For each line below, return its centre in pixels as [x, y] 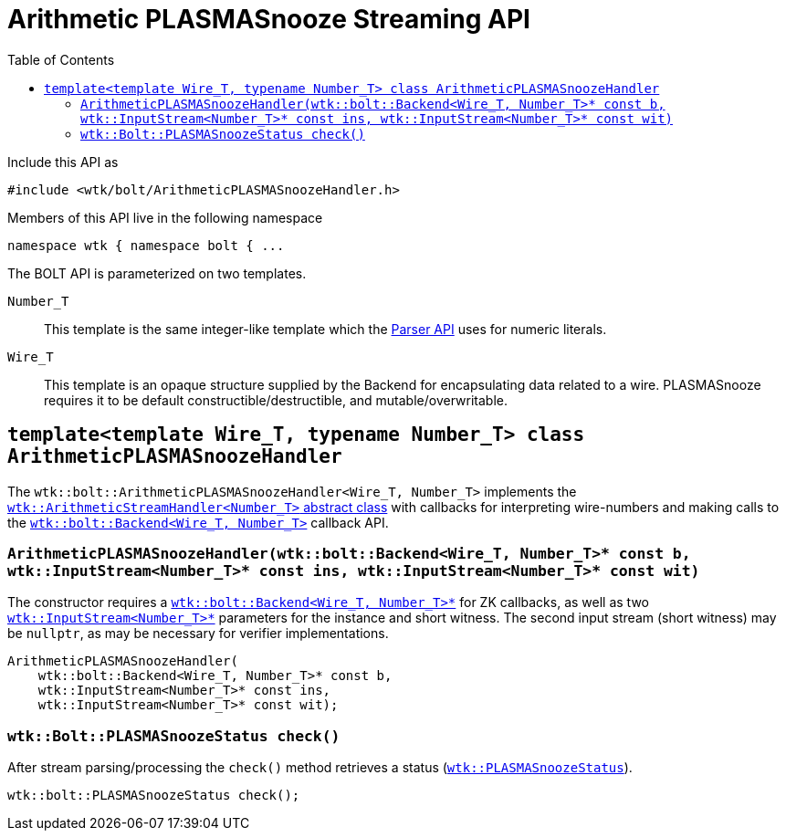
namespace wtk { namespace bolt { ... [146, 245]
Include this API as [63, 162]
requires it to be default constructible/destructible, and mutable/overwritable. [276, 400]
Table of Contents [61, 59]
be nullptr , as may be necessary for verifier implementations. [198, 634]
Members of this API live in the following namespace [165, 217]
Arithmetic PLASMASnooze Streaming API [269, 19]
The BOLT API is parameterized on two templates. [157, 273]
